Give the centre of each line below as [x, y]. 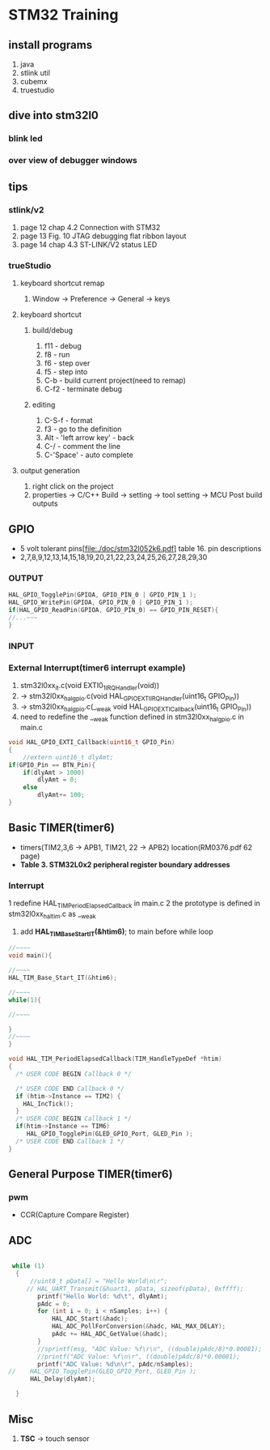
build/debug [53, 331]
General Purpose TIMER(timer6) [91, 1174]
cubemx [34, 81]
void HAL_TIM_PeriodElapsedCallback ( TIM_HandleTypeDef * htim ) [115, 1059]
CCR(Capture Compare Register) [74, 1215]
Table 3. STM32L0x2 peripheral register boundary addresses [125, 864]
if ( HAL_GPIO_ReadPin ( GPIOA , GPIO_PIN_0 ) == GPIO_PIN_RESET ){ [114, 610]
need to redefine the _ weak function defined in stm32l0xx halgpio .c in [132, 718]
